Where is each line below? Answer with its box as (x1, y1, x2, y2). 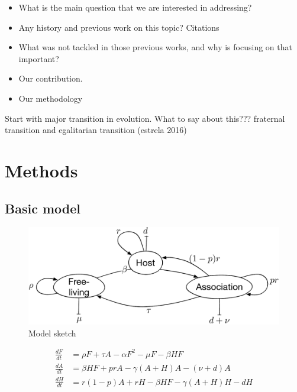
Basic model (5, 199, 80, 217)
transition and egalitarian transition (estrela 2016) (5, 124, 187, 136)
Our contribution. (18, 72, 83, 85)
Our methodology (18, 92, 83, 104)
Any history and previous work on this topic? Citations (18, 21, 219, 33)
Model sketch (28, 326, 76, 339)
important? (18, 52, 59, 64)
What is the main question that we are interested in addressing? (18, 1, 252, 13)
